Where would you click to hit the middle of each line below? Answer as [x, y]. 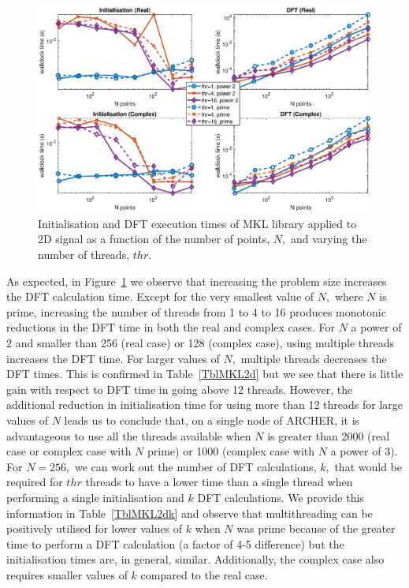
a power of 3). [364, 451]
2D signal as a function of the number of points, [154, 239]
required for [35, 482]
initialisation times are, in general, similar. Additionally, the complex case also [195, 559]
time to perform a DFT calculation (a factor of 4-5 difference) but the [175, 543]
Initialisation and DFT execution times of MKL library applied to [197, 223]
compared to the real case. [204, 574]
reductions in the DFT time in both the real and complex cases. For [171, 327]
